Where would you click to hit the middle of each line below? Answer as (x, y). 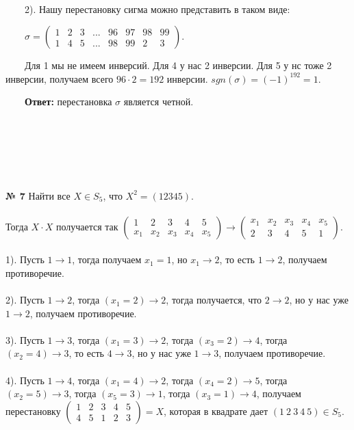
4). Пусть (25, 380)
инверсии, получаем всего (60, 78)
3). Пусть (25, 339)
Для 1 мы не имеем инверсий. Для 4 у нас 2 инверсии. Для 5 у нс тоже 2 (178, 65)
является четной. (159, 102)
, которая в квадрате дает (216, 411)
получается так (87, 226)
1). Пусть (25, 259)
